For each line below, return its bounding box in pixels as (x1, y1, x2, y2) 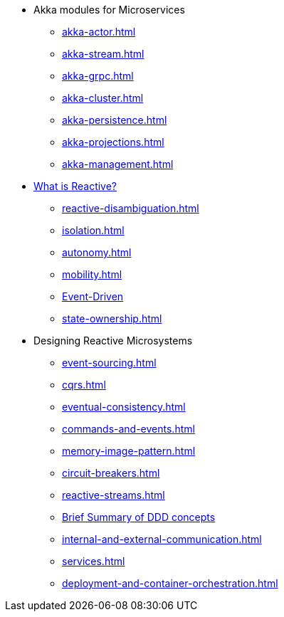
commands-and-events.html (62, 423, 195, 435)
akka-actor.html (62, 26, 136, 38)
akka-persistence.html (62, 114, 167, 126)
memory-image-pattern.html (62, 445, 196, 457)
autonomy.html (62, 246, 132, 258)
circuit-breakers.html (62, 467, 160, 479)
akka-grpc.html (62, 70, 134, 82)
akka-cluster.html (62, 92, 144, 104)
